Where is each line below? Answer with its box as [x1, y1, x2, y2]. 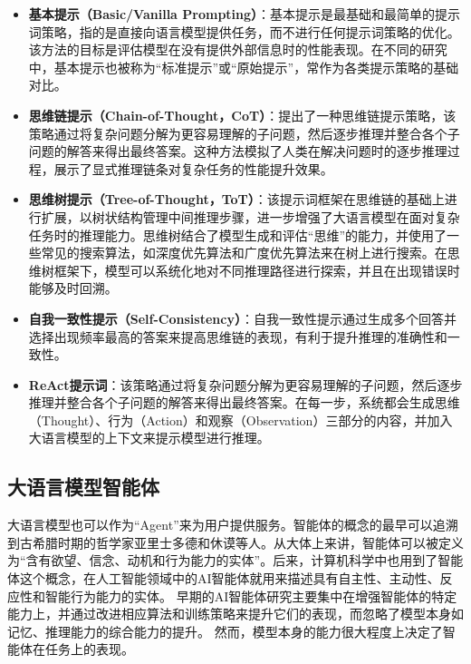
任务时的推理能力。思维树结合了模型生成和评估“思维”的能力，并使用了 [28, 225, 447, 244]
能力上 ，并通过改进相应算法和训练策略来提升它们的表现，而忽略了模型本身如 [7, 604, 464, 623]
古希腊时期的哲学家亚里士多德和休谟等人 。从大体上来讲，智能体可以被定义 [19, 532, 464, 552]
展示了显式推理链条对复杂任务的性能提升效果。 [53, 159, 333, 178]
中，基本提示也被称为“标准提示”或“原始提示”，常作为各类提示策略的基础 [28, 57, 459, 76]
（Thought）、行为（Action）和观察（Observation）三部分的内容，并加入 [28, 410, 453, 429]
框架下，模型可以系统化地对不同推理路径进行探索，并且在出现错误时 [53, 260, 460, 279]
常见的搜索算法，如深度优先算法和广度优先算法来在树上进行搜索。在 [41, 243, 447, 262]
